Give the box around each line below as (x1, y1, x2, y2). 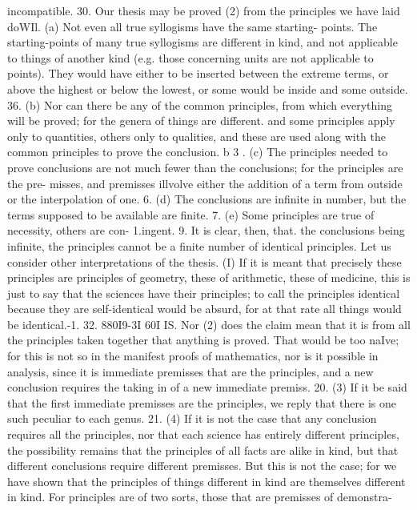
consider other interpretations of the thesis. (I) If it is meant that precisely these (7, 253, 402, 270)
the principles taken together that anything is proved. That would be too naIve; (7, 331, 399, 348)
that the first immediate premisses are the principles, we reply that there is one (7, 394, 396, 411)
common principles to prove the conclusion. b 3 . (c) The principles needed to (7, 143, 388, 160)
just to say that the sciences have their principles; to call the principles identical (7, 284, 400, 301)
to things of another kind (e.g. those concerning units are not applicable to (7, 49, 374, 66)
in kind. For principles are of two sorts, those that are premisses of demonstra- (7, 488, 392, 505)
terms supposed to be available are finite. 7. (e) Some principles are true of (7, 206, 375, 223)
